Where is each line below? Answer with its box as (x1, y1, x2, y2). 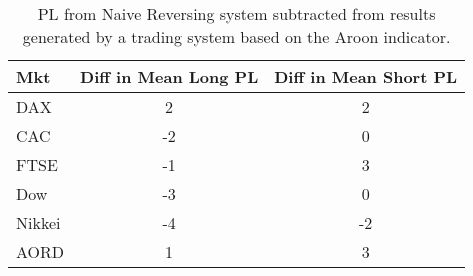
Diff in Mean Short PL (274, 65, 458, 88)
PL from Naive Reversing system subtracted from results (37, 2, 436, 25)
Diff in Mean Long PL (80, 65, 259, 88)
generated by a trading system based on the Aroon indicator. (22, 25, 451, 48)
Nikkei (16, 211, 61, 234)
